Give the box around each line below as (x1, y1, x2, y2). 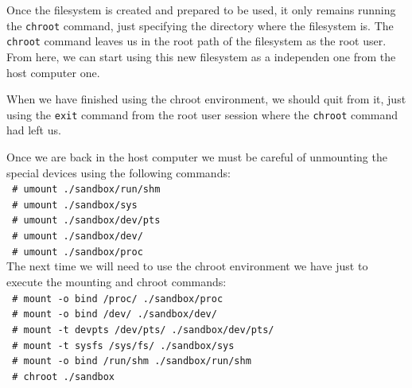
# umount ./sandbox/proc (12, 246, 143, 258)
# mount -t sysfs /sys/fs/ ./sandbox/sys (12, 339, 235, 351)
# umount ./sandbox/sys (12, 199, 138, 211)
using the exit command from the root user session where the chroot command (6, 106, 398, 122)
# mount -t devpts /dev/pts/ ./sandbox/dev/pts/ (12, 324, 274, 336)
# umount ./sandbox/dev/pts (12, 215, 161, 227)
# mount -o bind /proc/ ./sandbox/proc (12, 293, 223, 305)
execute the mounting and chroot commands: (6, 274, 227, 289)
